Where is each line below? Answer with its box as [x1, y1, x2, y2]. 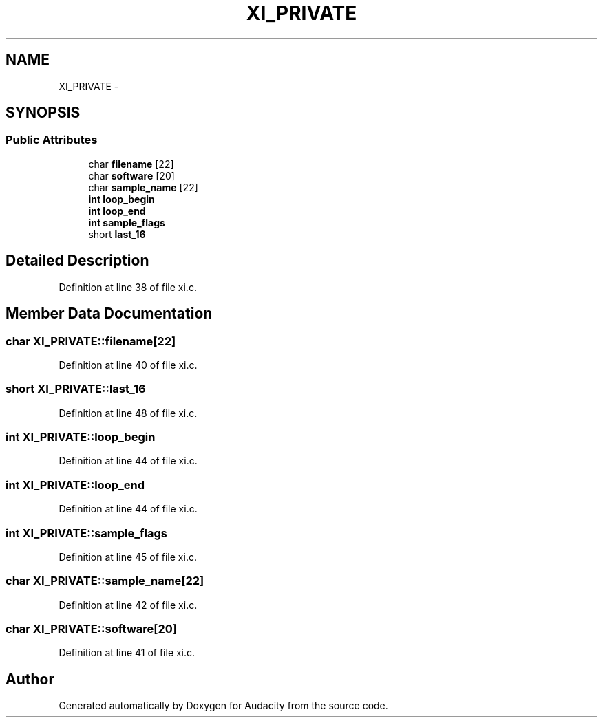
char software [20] [88, 169, 175, 182]
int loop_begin [88, 193, 155, 205]
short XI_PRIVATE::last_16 [6, 382, 146, 396]
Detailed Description [6, 252, 149, 270]
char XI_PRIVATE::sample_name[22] [6, 574, 204, 588]
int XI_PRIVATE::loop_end [6, 477, 145, 492]
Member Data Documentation [6, 305, 213, 323]
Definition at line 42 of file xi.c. [59, 598, 198, 611]
